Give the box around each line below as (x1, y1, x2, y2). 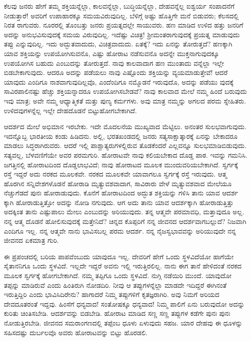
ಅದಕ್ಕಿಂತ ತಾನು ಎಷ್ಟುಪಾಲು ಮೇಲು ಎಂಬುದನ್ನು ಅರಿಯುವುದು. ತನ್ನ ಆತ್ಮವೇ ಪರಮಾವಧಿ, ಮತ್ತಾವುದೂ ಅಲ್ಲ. (4, 207, 244, 217)
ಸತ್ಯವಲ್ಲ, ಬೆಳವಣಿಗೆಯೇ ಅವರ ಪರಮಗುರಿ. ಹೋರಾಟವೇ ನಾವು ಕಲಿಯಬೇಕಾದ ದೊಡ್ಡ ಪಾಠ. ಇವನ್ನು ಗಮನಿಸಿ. (4, 149, 248, 160)
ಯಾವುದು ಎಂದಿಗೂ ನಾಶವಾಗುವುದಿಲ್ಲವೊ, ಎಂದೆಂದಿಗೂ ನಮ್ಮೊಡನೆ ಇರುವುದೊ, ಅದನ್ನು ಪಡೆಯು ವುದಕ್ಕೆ (4, 76, 234, 87)
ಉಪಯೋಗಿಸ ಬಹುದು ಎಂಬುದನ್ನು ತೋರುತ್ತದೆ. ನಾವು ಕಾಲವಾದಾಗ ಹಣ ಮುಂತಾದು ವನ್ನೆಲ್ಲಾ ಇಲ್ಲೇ (4, 58, 224, 68)
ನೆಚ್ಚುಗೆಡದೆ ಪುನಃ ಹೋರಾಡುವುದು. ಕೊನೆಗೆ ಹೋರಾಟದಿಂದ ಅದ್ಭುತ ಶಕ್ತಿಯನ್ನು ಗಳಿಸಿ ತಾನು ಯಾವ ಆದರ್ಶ (4, 188, 238, 198)
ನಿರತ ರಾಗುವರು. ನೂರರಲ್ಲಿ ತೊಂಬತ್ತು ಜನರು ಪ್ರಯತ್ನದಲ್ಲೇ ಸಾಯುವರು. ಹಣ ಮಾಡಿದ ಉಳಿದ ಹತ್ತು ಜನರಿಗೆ (4, 20, 243, 30)
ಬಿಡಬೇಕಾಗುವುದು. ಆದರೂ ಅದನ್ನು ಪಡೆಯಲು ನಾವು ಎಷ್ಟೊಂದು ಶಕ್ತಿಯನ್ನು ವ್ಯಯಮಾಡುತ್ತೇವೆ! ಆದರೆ (4, 67, 228, 77)
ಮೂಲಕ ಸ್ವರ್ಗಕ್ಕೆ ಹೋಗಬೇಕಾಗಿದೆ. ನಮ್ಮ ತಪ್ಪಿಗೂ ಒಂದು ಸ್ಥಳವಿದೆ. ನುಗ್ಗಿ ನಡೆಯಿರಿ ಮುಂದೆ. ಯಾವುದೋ (4, 270, 232, 281)
